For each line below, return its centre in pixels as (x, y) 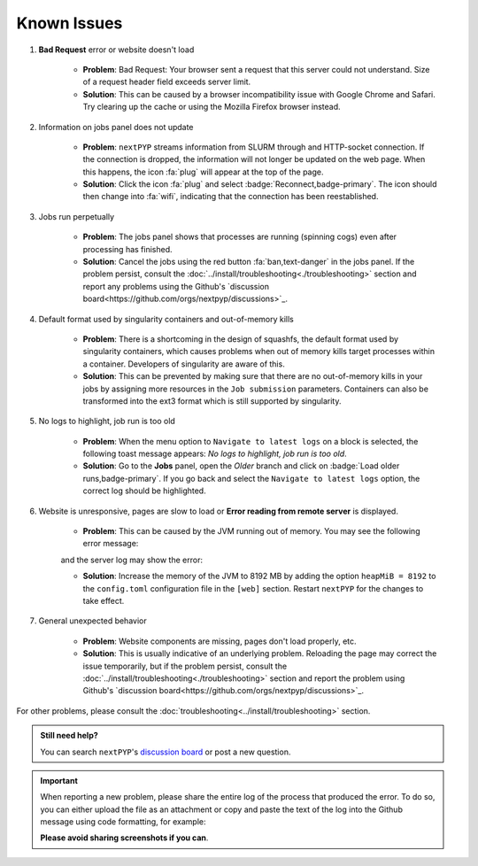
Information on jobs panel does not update (116, 127)
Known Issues (69, 23)
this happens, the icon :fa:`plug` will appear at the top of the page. (203, 172)
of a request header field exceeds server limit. (167, 82)
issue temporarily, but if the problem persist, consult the (185, 666)
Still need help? (69, 736)
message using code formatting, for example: (123, 822)
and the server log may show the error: (132, 560)
